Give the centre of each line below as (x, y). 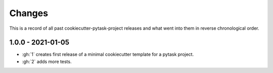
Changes (29, 13)
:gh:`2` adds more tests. (47, 61)
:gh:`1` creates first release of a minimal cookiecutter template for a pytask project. (108, 54)
